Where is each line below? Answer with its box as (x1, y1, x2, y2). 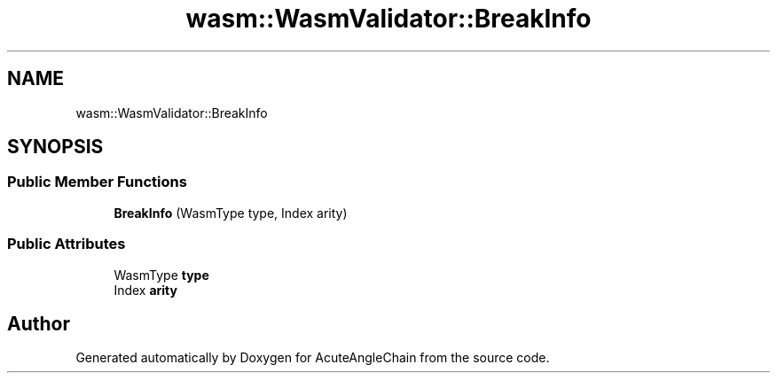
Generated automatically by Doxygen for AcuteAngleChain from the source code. (75, 350, 550, 366)
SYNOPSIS (7, 136, 104, 159)
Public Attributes (7, 235, 126, 253)
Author (7, 312, 70, 335)
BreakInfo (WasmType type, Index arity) (114, 205, 348, 221)
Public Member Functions (7, 173, 187, 191)
